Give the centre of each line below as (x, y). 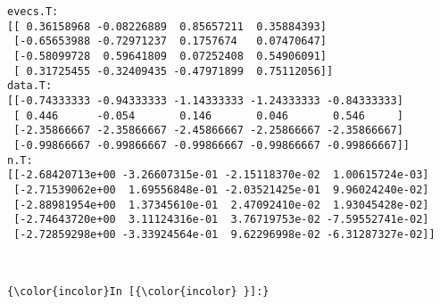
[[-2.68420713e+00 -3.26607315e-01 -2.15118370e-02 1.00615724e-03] (218, 175)
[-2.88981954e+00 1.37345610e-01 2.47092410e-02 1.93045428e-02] (221, 205)
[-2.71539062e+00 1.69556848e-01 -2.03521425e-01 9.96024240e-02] (221, 189)
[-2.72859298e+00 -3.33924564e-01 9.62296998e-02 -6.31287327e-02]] (224, 234)
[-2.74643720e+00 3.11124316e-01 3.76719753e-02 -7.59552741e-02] (221, 220)
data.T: (30, 86)
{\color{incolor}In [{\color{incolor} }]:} (138, 292)
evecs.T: (33, 12)
